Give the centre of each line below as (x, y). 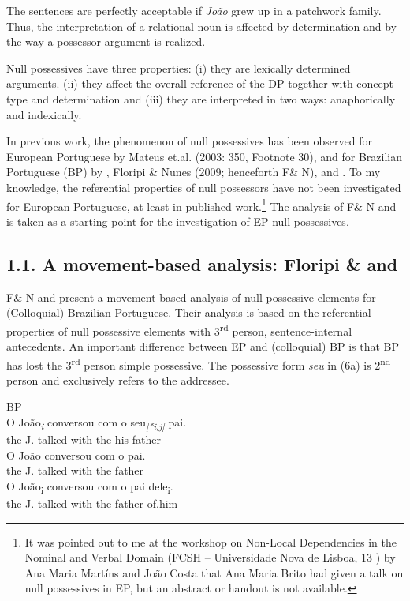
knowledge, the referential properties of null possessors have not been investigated (204, 187)
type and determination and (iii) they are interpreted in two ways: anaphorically (201, 98)
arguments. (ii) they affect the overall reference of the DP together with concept (200, 83)
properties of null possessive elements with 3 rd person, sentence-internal (179, 329)
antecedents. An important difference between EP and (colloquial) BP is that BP (203, 346)
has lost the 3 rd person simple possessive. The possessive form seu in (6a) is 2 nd (199, 363)
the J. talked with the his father (84, 439)
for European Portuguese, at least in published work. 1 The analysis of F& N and (201, 205)
